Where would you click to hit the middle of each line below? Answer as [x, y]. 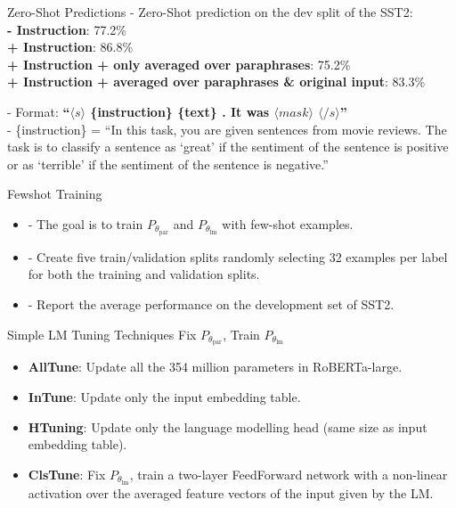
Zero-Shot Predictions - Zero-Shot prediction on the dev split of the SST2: [210, 12]
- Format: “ [39, 111]
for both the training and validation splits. [144, 274]
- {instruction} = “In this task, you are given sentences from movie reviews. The [227, 129]
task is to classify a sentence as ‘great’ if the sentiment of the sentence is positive [228, 147]
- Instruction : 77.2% [67, 29]
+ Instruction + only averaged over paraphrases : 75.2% [179, 64]
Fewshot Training [55, 194]
